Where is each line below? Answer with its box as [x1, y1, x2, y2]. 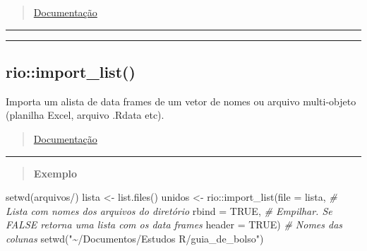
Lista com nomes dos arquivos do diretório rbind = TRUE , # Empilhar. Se [6, 203, 332, 218]
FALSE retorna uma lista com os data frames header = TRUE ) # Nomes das [6, 217, 343, 232]
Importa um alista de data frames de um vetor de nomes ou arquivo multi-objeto [6, 93, 356, 108]
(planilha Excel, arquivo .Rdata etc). [6, 107, 164, 122]
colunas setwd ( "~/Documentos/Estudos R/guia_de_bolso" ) [6, 230, 264, 245]
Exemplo [33, 165, 78, 180]
